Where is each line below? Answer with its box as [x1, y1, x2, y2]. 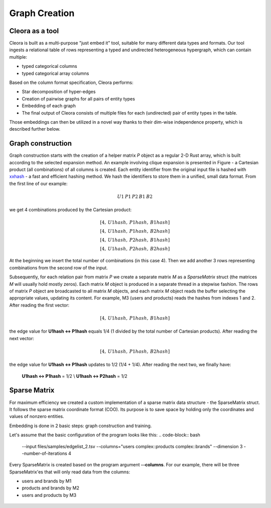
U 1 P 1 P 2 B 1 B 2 [117, 194, 153, 199]
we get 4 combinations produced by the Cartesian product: [9, 207, 132, 213]
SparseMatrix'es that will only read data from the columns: [9, 469, 130, 475]
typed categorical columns [22, 63, 77, 69]
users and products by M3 [22, 492, 77, 498]
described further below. [9, 126, 61, 132]
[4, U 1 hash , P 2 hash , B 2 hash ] [100, 246, 170, 251]
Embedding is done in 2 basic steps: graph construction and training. [9, 423, 152, 429]
